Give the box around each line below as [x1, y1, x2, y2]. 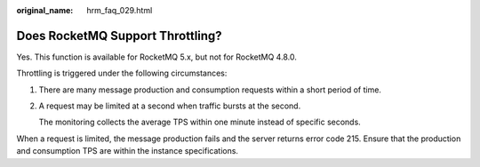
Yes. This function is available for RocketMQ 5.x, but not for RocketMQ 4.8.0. [16, 52, 297, 62]
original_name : [16, 5, 74, 15]
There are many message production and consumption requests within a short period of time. [38, 84, 382, 95]
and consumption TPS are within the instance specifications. [16, 146, 239, 156]
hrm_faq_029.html [86, 5, 153, 15]
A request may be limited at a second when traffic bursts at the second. [38, 100, 301, 111]
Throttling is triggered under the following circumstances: [16, 68, 228, 79]
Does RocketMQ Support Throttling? [16, 28, 222, 44]
